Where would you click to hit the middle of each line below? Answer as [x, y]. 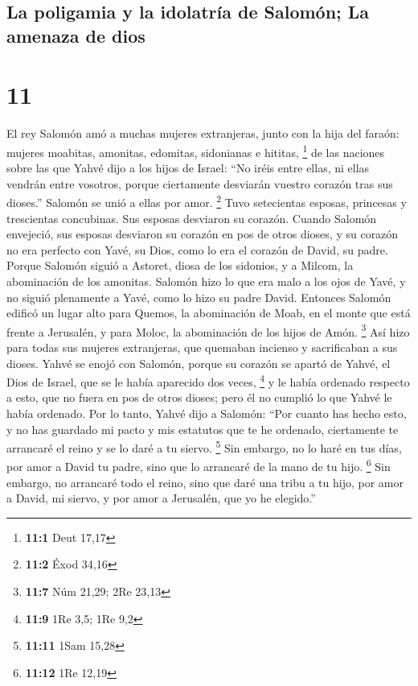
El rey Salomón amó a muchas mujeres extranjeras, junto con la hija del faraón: [203, 133]
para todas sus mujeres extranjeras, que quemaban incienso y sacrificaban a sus [202, 347]
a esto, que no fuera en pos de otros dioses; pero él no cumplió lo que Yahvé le [199, 397]
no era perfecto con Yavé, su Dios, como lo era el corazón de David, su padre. [197, 249]
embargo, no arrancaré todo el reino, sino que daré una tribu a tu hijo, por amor [205, 482]
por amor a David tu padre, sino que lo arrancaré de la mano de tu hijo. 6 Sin [199, 465]
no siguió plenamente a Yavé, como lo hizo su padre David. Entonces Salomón [199, 297]
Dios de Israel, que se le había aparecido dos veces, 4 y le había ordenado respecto [208, 380]
